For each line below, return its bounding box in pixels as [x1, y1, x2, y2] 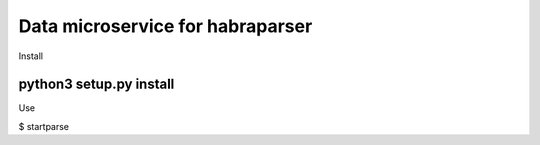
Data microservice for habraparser [18, 15, 313, 37]
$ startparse [18, 120, 70, 132]
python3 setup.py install [18, 76, 175, 93]
